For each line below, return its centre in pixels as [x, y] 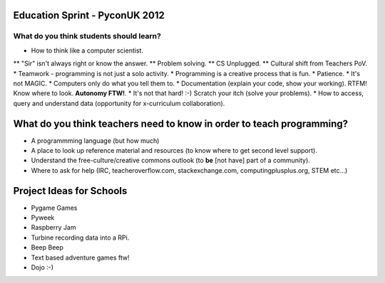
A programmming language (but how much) [95, 140]
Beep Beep [47, 247]
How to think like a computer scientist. [87, 50]
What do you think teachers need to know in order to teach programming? [181, 123]
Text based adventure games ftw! [80, 257]
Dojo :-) [42, 267]
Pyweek [43, 218]
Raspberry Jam [53, 228]
